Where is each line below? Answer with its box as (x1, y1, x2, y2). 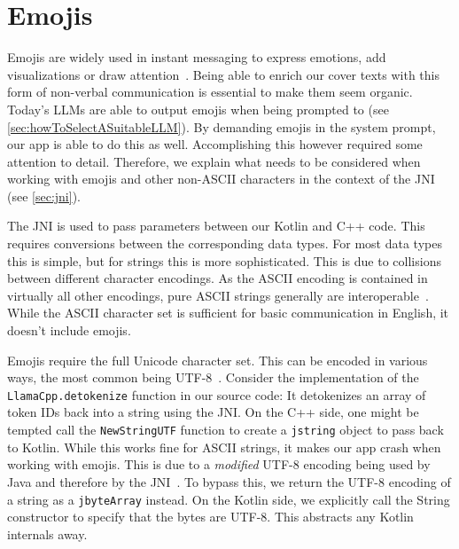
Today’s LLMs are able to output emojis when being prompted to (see (7, 99, 389, 118)
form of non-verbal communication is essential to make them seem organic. (7, 82, 413, 101)
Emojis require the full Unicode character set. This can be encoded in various (7, 350, 428, 369)
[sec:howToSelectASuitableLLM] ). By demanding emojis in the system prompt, (7, 117, 436, 136)
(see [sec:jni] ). (7, 186, 81, 205)
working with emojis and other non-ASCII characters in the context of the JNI (7, 169, 435, 188)
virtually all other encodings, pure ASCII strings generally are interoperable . (7, 286, 429, 304)
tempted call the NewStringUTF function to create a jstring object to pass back (7, 420, 444, 439)
